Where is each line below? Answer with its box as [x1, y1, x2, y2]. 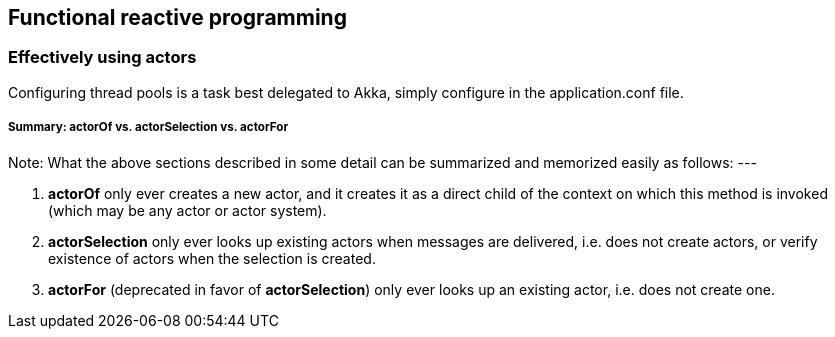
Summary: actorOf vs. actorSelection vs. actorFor [8, 120, 289, 135]
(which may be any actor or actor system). [48, 201, 327, 219]
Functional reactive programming [8, 5, 347, 30]
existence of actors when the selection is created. [48, 249, 376, 267]
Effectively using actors [8, 47, 197, 68]
